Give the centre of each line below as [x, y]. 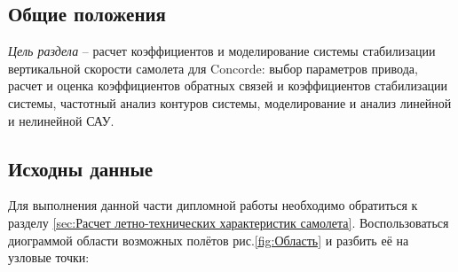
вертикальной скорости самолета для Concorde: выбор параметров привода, [213, 68]
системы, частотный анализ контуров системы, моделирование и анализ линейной [230, 102]
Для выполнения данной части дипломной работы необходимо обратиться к [213, 205]
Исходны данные [81, 168]
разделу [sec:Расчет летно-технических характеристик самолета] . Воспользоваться [229, 222]
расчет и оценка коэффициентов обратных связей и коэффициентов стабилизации [228, 85]
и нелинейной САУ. [61, 120]
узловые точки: [49, 257]
